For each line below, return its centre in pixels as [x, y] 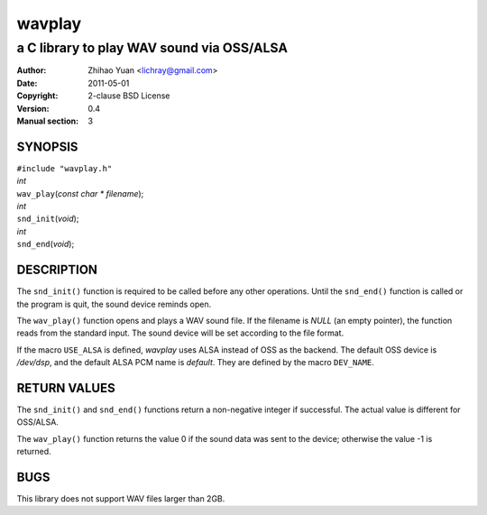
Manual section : [48, 121]
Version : [33, 108]
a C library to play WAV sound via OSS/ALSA [152, 48]
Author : [32, 70]
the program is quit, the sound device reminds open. [114, 304]
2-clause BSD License [129, 96]
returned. [34, 452]
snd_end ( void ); [46, 244]
